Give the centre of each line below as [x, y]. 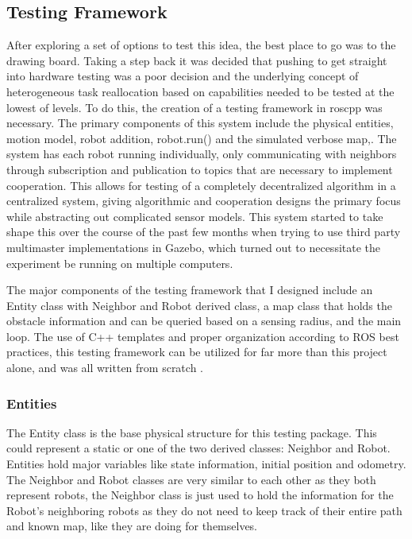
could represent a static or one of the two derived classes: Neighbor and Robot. [198, 448]
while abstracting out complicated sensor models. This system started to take [195, 216]
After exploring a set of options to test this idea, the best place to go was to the [201, 45]
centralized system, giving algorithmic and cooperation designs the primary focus [204, 201]
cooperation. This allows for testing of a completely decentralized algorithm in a [201, 185]
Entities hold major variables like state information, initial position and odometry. [206, 464]
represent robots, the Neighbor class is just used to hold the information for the [200, 495]
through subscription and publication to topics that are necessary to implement [200, 169]
